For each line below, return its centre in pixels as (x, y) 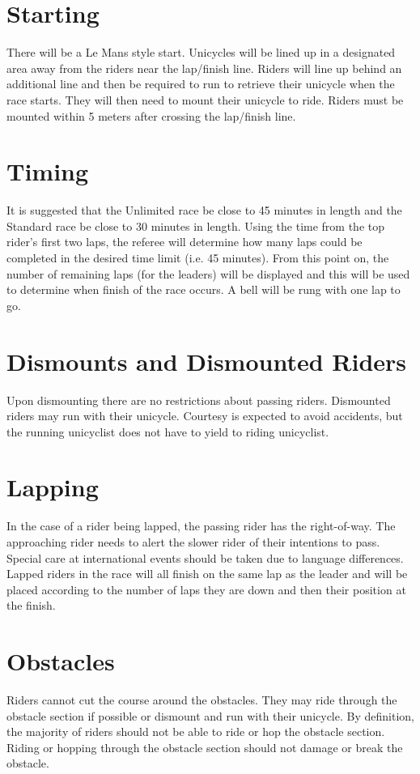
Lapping (53, 487)
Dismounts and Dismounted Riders (207, 361)
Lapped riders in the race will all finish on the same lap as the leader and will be (207, 574)
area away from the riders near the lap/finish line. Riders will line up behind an (204, 68)
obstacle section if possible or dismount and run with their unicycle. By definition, (210, 715)
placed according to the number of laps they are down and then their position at (206, 589)
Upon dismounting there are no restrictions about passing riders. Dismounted (199, 400)
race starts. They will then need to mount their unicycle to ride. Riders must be (205, 99)
